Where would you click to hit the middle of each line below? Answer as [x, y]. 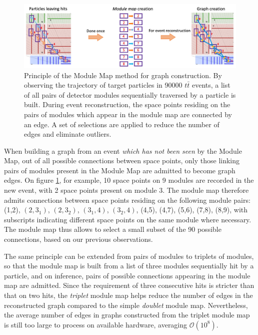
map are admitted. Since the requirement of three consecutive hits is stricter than [129, 285]
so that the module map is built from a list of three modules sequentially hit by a [129, 266]
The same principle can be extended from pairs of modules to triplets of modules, [129, 256]
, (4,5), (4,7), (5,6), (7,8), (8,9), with [192, 210]
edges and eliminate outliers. [68, 134]
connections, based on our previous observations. [78, 239]
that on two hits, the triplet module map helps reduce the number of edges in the [128, 295]
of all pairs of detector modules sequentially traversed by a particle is [130, 94]
